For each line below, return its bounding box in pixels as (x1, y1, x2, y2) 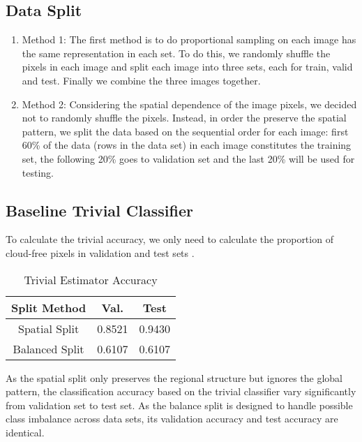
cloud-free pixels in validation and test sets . (6, 245, 195, 260)
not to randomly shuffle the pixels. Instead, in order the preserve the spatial (22, 110, 347, 125)
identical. (6, 425, 45, 439)
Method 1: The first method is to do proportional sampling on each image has (22, 32, 356, 47)
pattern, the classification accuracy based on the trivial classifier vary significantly (6, 384, 356, 399)
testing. (22, 165, 54, 179)
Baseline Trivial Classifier (6, 199, 193, 221)
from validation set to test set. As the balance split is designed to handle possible (6, 397, 353, 412)
